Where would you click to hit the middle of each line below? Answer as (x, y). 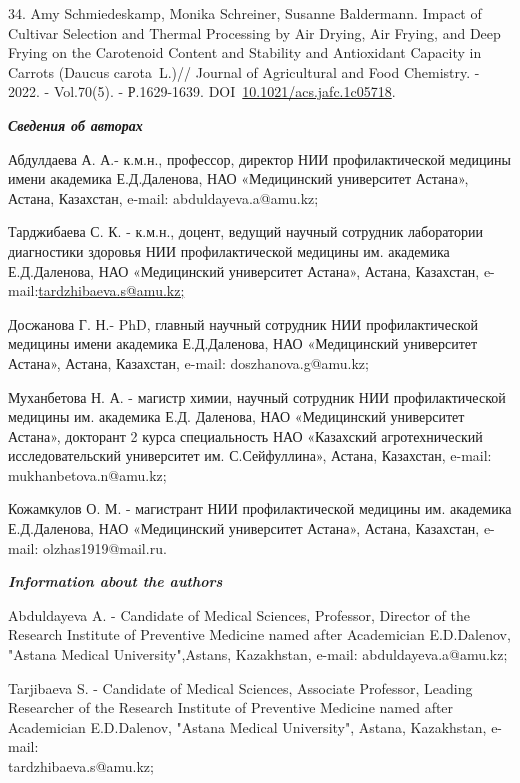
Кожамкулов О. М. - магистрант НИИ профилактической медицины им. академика (260, 508)
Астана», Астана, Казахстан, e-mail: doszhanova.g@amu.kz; (188, 362)
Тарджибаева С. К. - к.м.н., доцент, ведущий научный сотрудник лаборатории (245, 231)
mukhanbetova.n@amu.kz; (87, 474)
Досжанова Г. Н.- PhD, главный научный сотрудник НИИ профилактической (243, 323)
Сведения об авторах (75, 124)
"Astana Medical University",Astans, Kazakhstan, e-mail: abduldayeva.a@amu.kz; (258, 654)
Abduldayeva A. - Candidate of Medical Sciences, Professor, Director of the (239, 614)
